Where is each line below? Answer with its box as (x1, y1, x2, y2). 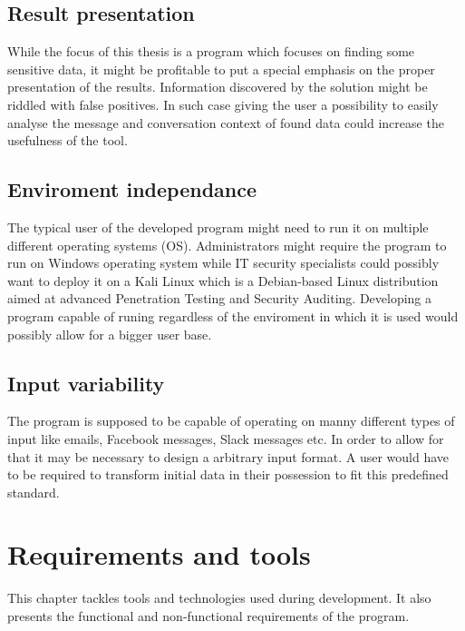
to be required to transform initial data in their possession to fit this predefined (7, 465, 449, 484)
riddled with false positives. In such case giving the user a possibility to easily (7, 94, 439, 113)
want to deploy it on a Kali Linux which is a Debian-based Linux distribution (7, 271, 439, 290)
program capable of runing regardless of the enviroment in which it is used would (7, 306, 459, 325)
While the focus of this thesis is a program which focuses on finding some (7, 42, 415, 61)
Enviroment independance (7, 175, 257, 203)
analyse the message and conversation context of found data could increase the (7, 113, 444, 132)
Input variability (7, 369, 165, 397)
